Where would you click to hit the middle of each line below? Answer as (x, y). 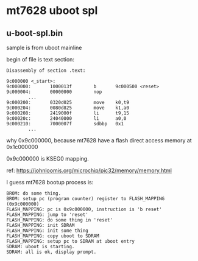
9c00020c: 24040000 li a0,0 (66, 119)
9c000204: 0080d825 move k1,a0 (68, 108)
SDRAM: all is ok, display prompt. (51, 252)
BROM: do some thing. (34, 193)
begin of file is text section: (41, 59)
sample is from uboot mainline (44, 47)
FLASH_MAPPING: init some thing (47, 231)
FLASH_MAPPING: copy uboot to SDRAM (53, 236)
